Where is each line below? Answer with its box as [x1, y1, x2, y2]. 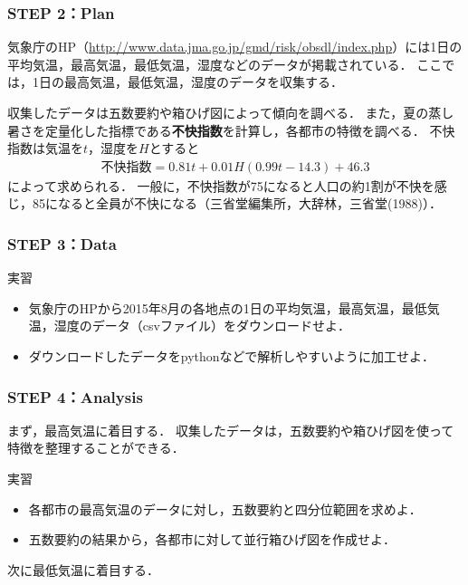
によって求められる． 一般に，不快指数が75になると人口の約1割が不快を [7, 176, 435, 195]
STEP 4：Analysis [7, 385, 143, 408]
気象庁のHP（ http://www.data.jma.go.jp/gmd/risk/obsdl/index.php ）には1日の [7, 37, 463, 56]
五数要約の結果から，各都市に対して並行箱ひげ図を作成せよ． [28, 530, 396, 549]
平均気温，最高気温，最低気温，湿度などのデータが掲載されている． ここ [7, 54, 443, 73]
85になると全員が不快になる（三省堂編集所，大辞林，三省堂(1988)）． [32, 194, 442, 213]
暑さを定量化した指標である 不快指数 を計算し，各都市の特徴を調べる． [7, 120, 425, 139]
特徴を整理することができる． [7, 438, 185, 457]
